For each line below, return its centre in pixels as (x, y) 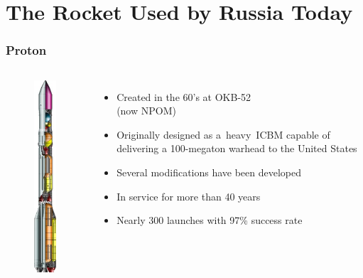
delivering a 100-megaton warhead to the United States (237, 148)
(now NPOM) (146, 111)
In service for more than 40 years (189, 196)
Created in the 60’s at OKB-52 (184, 96)
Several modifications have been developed (209, 172)
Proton (26, 50)
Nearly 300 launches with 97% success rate (210, 220)
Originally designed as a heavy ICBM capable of (223, 134)
